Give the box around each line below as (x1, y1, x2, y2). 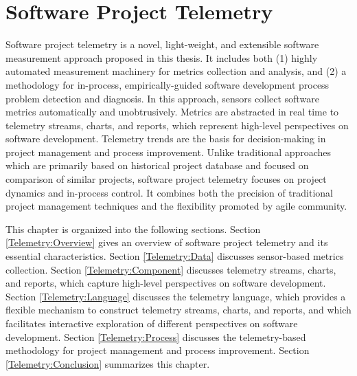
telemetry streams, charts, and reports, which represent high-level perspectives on (5, 118, 349, 132)
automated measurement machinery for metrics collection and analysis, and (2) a (5, 64, 347, 78)
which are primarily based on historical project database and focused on (5, 158, 309, 173)
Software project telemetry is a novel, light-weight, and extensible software (5, 37, 319, 52)
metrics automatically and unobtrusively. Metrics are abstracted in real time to (5, 104, 339, 119)
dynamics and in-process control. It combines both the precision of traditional (5, 185, 333, 199)
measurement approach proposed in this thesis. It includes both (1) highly (5, 50, 318, 65)
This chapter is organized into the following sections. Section (5, 221, 261, 236)
